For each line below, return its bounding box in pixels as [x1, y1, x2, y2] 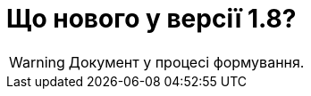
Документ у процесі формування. [68, 52, 305, 71]
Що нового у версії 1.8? [6, 4, 297, 34]
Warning [9, 52, 65, 71]
